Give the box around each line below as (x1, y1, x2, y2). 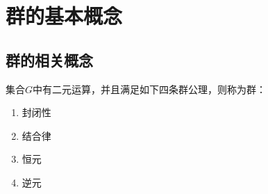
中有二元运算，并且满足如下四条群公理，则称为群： (33, 81, 267, 96)
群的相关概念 (6, 49, 93, 70)
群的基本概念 (6, 1, 123, 30)
